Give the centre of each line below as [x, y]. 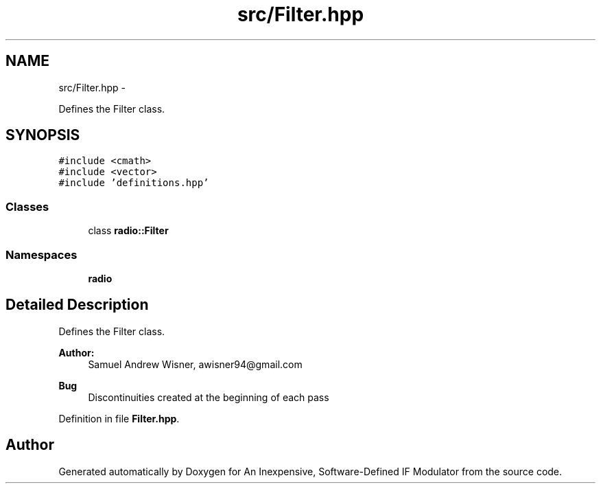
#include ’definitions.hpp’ [134, 183]
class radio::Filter [128, 231]
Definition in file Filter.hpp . [119, 418]
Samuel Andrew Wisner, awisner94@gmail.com [195, 364]
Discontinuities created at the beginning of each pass [209, 397]
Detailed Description [77, 305]
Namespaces [42, 254]
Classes [27, 206]
